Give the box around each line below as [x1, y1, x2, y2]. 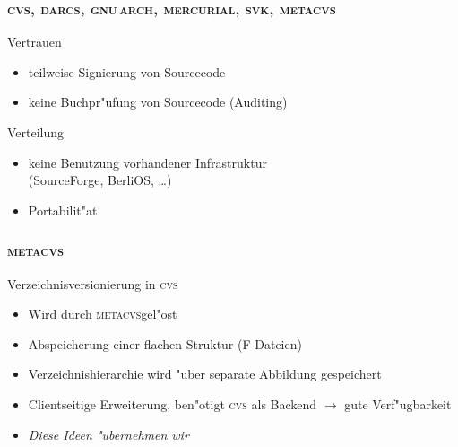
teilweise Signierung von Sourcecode [28, 62, 226, 81]
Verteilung [7, 123, 65, 141]
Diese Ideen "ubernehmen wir [28, 425, 189, 443]
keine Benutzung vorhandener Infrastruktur [28, 153, 267, 171]
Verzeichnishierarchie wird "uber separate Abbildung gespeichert [28, 364, 382, 383]
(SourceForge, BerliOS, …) [28, 171, 172, 189]
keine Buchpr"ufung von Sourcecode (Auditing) [28, 92, 288, 111]
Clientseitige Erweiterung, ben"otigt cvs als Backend [28, 394, 317, 413]
